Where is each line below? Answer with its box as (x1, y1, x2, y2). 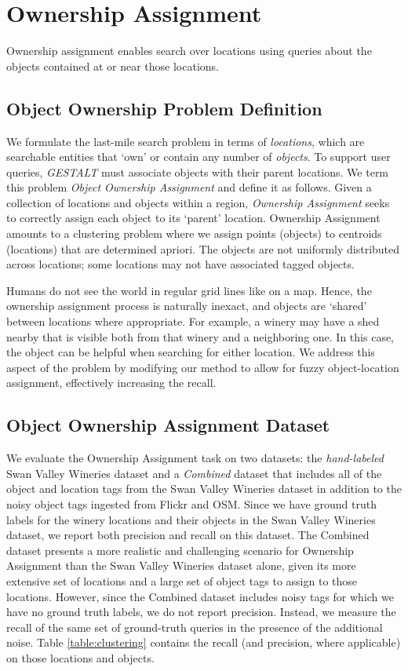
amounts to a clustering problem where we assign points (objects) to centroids (6, 225, 382, 242)
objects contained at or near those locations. (6, 57, 219, 74)
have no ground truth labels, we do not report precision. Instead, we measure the (6, 604, 396, 620)
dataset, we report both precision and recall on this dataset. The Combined (6, 527, 370, 543)
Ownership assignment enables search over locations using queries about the (6, 42, 372, 59)
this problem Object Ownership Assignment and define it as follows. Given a (6, 179, 372, 195)
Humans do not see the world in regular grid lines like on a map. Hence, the (6, 282, 372, 298)
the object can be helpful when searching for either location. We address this (6, 344, 375, 360)
